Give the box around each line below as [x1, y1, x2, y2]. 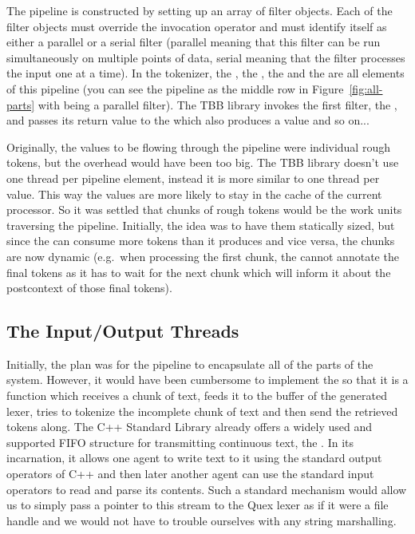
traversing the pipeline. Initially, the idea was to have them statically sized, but [6, 216, 395, 233]
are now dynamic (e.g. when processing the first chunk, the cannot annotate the [6, 247, 399, 264]
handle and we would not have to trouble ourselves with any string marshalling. [6, 512, 397, 528]
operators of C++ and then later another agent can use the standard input [6, 465, 374, 482]
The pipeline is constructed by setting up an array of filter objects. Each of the [6, 2, 393, 18]
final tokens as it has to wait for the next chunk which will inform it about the [6, 263, 391, 280]
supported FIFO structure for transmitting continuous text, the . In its [6, 433, 354, 450]
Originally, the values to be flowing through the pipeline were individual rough [6, 138, 390, 155]
